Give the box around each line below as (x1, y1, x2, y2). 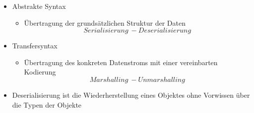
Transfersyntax (12, 40, 58, 51)
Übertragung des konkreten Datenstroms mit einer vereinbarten (24, 57, 218, 67)
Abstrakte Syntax (12, 1, 66, 11)
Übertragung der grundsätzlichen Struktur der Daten (24, 17, 186, 28)
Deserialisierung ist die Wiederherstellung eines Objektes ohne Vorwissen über (12, 89, 250, 100)
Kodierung (24, 67, 56, 77)
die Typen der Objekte (12, 99, 82, 110)
